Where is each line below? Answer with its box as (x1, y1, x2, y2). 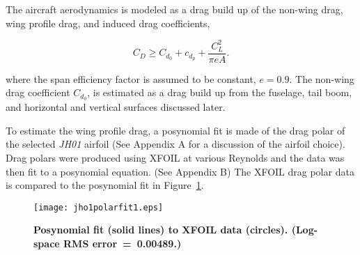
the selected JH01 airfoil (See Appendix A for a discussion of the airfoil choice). (6, 137, 345, 151)
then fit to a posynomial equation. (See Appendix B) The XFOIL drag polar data (6, 164, 354, 178)
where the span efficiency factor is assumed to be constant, (6, 71, 256, 86)
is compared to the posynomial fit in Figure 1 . (6, 178, 204, 192)
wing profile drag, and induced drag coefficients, (6, 15, 210, 30)
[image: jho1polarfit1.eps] (33, 202, 164, 212)
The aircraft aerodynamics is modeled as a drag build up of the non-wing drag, (6, 2, 343, 16)
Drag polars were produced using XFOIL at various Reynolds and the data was (6, 150, 345, 164)
